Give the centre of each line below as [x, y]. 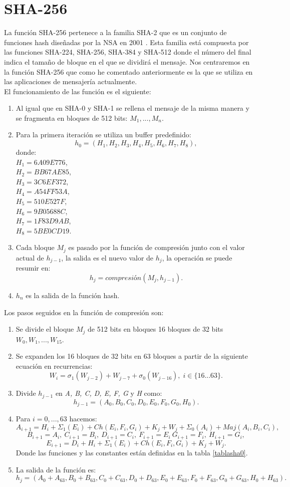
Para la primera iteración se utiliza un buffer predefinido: [103, 135]
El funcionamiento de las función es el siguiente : [78, 91]
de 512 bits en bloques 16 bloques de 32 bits [156, 329]
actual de [30, 257]
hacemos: [83, 419]
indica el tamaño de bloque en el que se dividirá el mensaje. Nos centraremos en [127, 61]
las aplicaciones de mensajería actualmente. [71, 81]
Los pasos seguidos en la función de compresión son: [84, 312]
